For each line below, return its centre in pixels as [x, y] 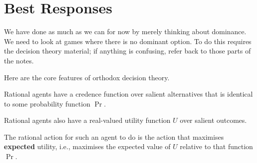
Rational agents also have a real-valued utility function [87, 120]
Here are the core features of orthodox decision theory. [87, 77]
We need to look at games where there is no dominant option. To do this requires [128, 41]
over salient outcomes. [213, 120]
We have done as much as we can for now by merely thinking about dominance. [125, 31]
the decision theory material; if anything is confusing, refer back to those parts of [128, 51]
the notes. [19, 60]
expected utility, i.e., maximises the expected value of [87, 146]
